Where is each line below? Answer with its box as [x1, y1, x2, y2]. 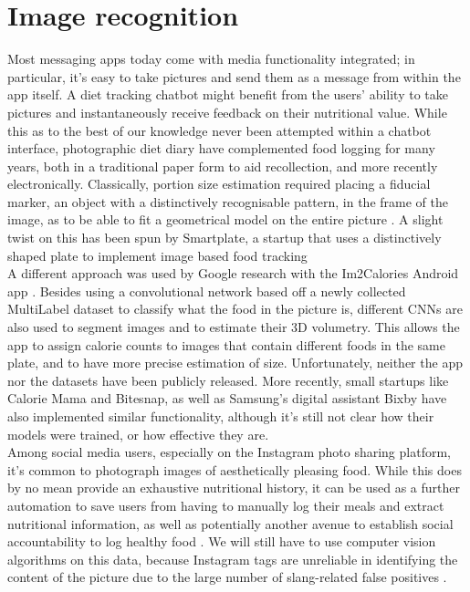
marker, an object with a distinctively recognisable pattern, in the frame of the [7, 192, 448, 211]
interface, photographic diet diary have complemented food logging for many [7, 139, 435, 158]
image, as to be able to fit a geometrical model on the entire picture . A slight [7, 210, 444, 229]
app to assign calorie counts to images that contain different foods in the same [7, 335, 446, 354]
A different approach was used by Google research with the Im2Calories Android [7, 264, 459, 283]
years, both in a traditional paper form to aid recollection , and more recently [7, 156, 438, 175]
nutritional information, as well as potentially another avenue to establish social [7, 514, 454, 533]
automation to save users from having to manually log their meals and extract [7, 495, 444, 514]
